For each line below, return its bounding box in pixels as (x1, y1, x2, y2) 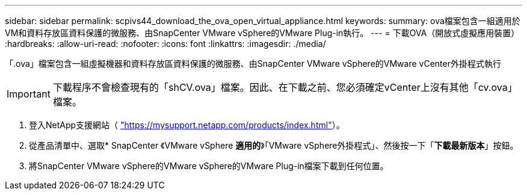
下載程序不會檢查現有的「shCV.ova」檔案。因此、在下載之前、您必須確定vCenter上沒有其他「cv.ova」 (52, 81, 517, 93)
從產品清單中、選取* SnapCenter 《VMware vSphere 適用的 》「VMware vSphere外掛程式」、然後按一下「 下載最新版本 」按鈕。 (29, 140, 519, 150)
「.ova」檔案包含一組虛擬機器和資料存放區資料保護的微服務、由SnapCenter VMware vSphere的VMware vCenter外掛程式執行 (5, 58, 501, 69)
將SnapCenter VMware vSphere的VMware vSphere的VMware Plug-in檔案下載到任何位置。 (29, 161, 389, 171)
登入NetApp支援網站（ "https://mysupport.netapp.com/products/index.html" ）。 (29, 120, 345, 130)
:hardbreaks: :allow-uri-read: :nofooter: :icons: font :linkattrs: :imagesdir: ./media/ (5, 39, 326, 49)
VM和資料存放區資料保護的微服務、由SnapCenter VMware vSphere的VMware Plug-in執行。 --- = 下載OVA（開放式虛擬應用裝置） (5, 28, 520, 38)
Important (7, 88, 51, 100)
